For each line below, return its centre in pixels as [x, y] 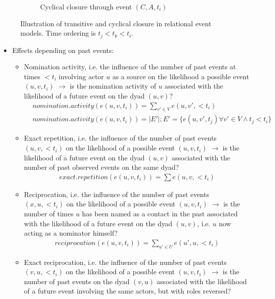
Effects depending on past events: [63, 50]
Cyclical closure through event [86, 6]
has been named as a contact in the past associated [160, 214]
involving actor [81, 76]
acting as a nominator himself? [71, 233]
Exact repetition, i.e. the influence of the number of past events [120, 138]
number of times [49, 214]
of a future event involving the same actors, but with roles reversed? [127, 291]
